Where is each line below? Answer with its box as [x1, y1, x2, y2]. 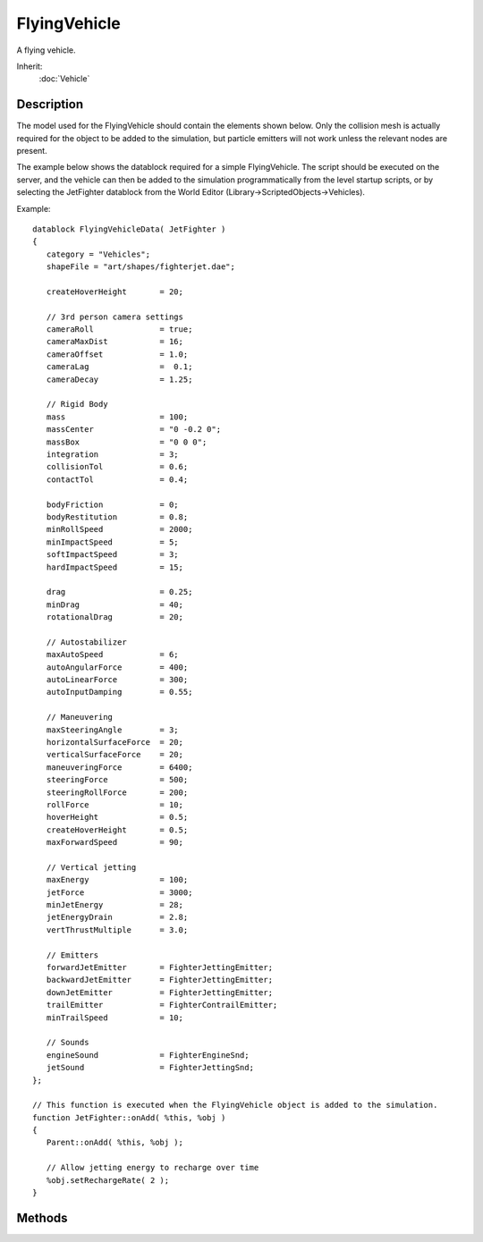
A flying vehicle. [16, 45, 76, 55]
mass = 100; [46, 411, 189, 422]
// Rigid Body [46, 399, 108, 410]
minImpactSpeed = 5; [46, 537, 179, 547]
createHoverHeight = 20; [46, 286, 183, 297]
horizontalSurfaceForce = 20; [46, 737, 183, 747]
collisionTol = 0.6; [46, 461, 189, 472]
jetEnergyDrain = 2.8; [46, 912, 189, 923]
